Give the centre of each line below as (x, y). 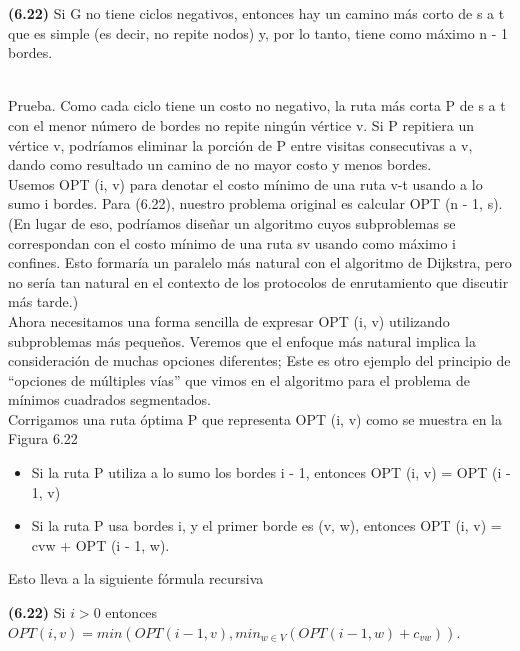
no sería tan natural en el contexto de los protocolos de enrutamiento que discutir (258, 281)
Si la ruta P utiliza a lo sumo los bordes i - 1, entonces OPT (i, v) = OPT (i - (271, 472)
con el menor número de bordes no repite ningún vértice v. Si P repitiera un (241, 124)
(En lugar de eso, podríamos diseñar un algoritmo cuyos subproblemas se (232, 222)
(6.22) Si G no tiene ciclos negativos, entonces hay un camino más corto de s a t (256, 13)
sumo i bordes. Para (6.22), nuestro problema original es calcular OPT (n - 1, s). (255, 203)
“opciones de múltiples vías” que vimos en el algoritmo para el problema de (239, 379)
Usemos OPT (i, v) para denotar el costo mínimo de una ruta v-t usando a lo (245, 183)
